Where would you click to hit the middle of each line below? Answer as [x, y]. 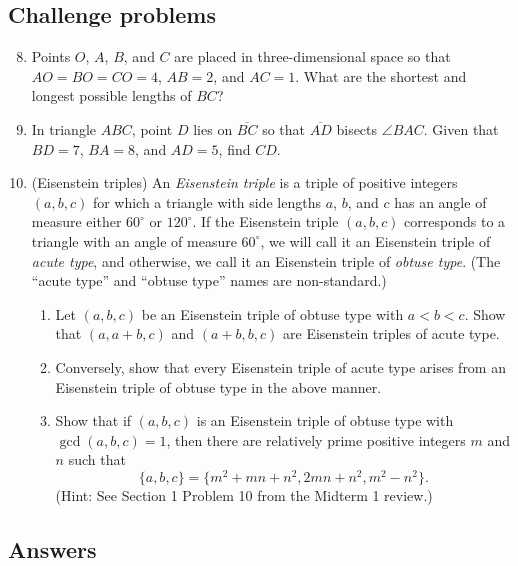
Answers [52, 548]
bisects [357, 128]
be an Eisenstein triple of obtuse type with [272, 313]
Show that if [93, 420]
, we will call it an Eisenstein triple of [375, 240]
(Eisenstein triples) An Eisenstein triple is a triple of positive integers [244, 182]
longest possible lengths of [111, 95]
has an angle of [440, 201]
